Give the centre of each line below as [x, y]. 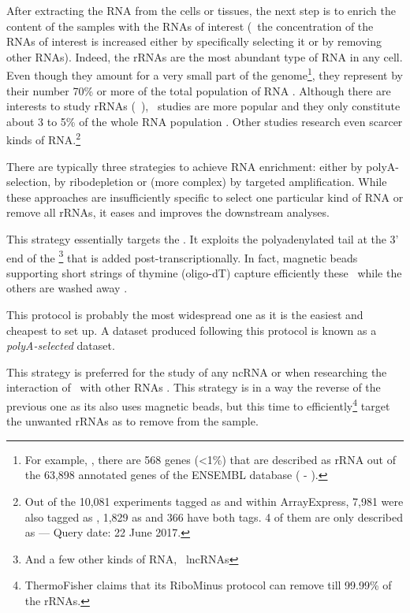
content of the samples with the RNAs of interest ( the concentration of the [190, 26]
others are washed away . [67, 288]
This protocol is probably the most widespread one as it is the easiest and [185, 315]
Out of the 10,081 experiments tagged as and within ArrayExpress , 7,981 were [214, 502]
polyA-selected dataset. [61, 346]
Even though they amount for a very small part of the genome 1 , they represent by [205, 74]
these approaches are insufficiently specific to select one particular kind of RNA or [205, 197]
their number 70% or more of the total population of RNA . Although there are [199, 90]
